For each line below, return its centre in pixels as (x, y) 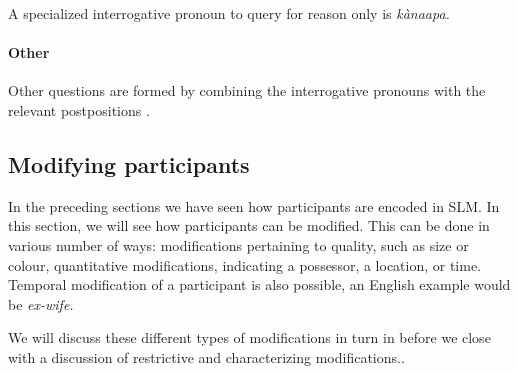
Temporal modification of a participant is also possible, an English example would (259, 284)
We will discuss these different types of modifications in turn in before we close (249, 337)
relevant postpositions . (79, 109)
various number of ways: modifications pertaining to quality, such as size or (238, 244)
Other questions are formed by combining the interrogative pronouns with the (247, 90)
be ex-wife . (41, 303)
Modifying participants (129, 163)
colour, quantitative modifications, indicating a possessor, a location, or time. (245, 264)
